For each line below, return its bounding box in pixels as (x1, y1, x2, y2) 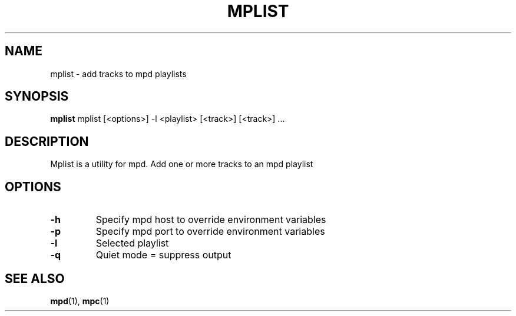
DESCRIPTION (5, 134, 89, 149)
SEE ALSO (5, 271, 65, 286)
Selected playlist (95, 237, 169, 250)
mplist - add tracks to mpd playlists (50, 68, 187, 79)
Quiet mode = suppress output (95, 249, 231, 261)
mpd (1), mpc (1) (50, 295, 110, 306)
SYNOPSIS (5, 89, 69, 104)
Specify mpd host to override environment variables (95, 214, 326, 226)
